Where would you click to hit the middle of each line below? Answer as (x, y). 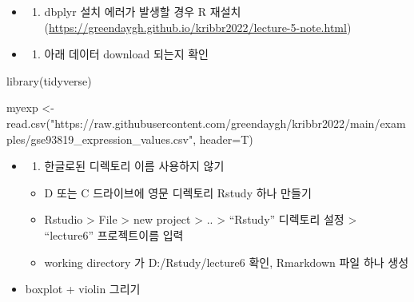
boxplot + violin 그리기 (83, 289)
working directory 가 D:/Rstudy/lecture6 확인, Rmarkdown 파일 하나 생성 (227, 262)
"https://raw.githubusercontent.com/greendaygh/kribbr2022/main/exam (228, 123)
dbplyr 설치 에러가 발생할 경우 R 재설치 (143, 11)
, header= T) (223, 139)
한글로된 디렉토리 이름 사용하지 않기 (134, 166)
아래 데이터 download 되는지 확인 (127, 54)
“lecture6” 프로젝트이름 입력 (114, 234)
